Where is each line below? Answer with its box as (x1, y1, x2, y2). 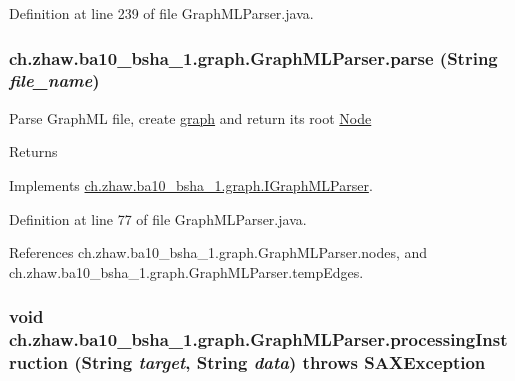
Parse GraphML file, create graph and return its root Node (9, 107, 372, 128)
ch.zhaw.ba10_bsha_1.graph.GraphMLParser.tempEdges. (9, 261, 364, 282)
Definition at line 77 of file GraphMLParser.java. (9, 208, 307, 229)
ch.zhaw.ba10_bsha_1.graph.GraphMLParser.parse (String (9, 45, 498, 70)
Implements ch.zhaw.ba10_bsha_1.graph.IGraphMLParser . (9, 174, 373, 195)
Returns (9, 141, 58, 162)
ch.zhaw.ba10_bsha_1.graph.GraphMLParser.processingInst (9, 327, 508, 352)
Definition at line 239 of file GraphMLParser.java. (9, 3, 314, 23)
